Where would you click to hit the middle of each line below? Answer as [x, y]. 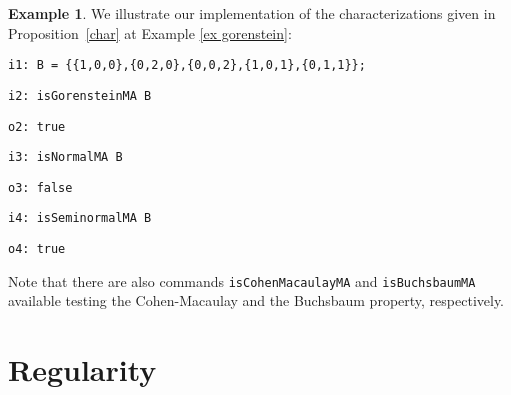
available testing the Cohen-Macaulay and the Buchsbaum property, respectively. [256, 300]
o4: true [37, 249]
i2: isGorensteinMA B [80, 95]
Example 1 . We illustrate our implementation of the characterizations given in [252, 13]
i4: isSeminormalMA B [80, 218]
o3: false [40, 187]
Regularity [82, 369]
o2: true [37, 126]
